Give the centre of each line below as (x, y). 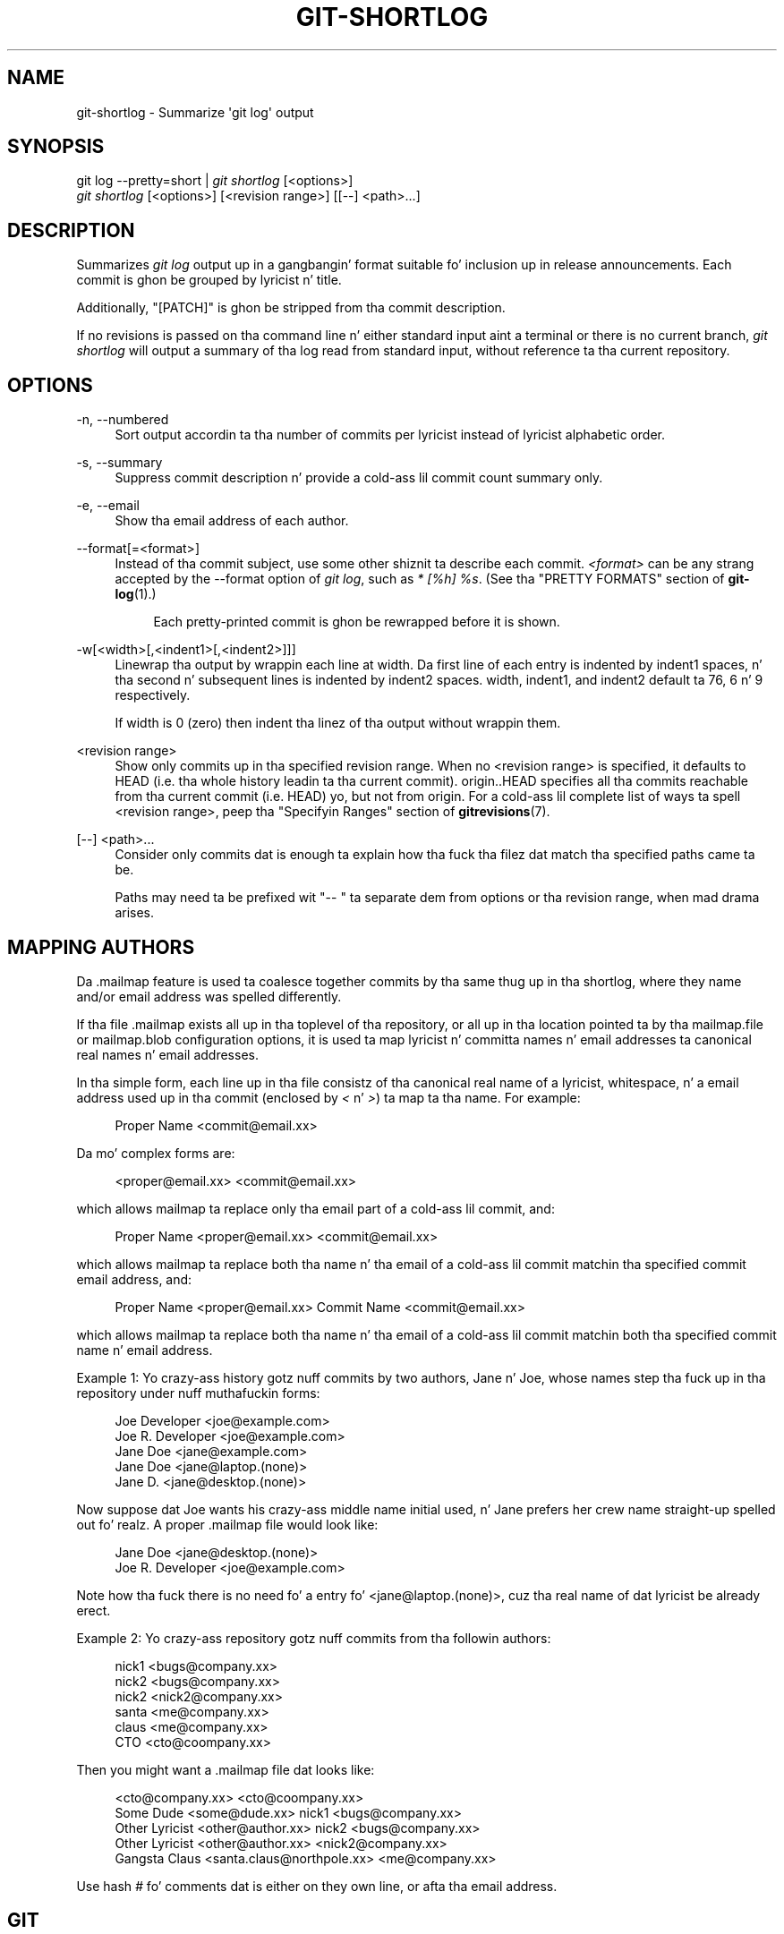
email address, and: (134, 1279)
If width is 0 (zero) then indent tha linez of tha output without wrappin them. (338, 723)
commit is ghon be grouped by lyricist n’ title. (209, 280)
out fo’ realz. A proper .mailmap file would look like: (227, 1524)
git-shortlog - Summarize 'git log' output (195, 112)
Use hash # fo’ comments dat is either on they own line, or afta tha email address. (317, 1886)
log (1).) (136, 594)
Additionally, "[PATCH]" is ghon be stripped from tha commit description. (291, 308)
